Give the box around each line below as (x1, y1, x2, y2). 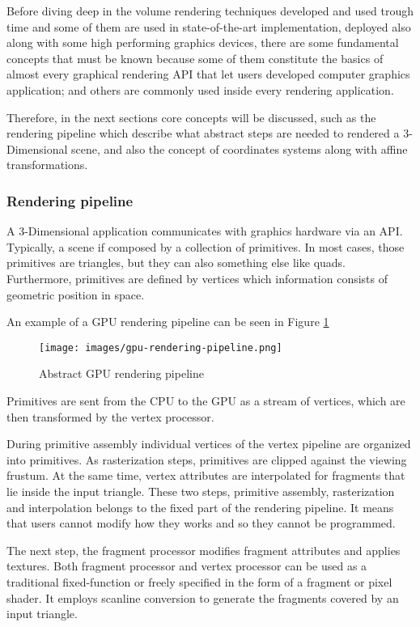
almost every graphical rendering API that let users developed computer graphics (6, 66, 410, 83)
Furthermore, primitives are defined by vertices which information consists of (6, 269, 388, 286)
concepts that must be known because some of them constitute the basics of (6, 49, 384, 66)
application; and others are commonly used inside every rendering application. (6, 81, 394, 98)
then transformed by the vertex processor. (6, 408, 214, 425)
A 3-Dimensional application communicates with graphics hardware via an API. (6, 222, 403, 239)
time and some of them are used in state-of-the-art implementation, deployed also (6, 18, 411, 35)
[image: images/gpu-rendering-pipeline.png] (39, 341, 282, 354)
